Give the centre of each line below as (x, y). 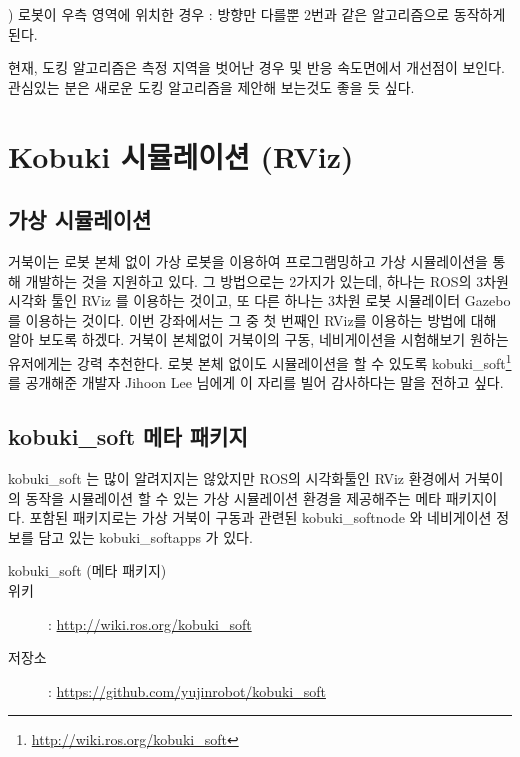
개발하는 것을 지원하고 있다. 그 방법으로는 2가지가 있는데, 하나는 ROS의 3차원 (267, 280)
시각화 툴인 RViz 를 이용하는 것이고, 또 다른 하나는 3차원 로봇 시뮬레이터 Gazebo (259, 300)
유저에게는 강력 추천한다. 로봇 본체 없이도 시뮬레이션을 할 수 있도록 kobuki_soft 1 (260, 361)
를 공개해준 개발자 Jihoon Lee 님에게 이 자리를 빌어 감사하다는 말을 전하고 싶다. (256, 382)
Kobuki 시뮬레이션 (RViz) (181, 155)
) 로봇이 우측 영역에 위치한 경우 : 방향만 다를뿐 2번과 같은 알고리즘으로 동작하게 (257, 14)
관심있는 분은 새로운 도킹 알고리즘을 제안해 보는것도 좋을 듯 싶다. (211, 86)
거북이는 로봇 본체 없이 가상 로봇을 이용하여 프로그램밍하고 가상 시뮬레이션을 (248, 260)
